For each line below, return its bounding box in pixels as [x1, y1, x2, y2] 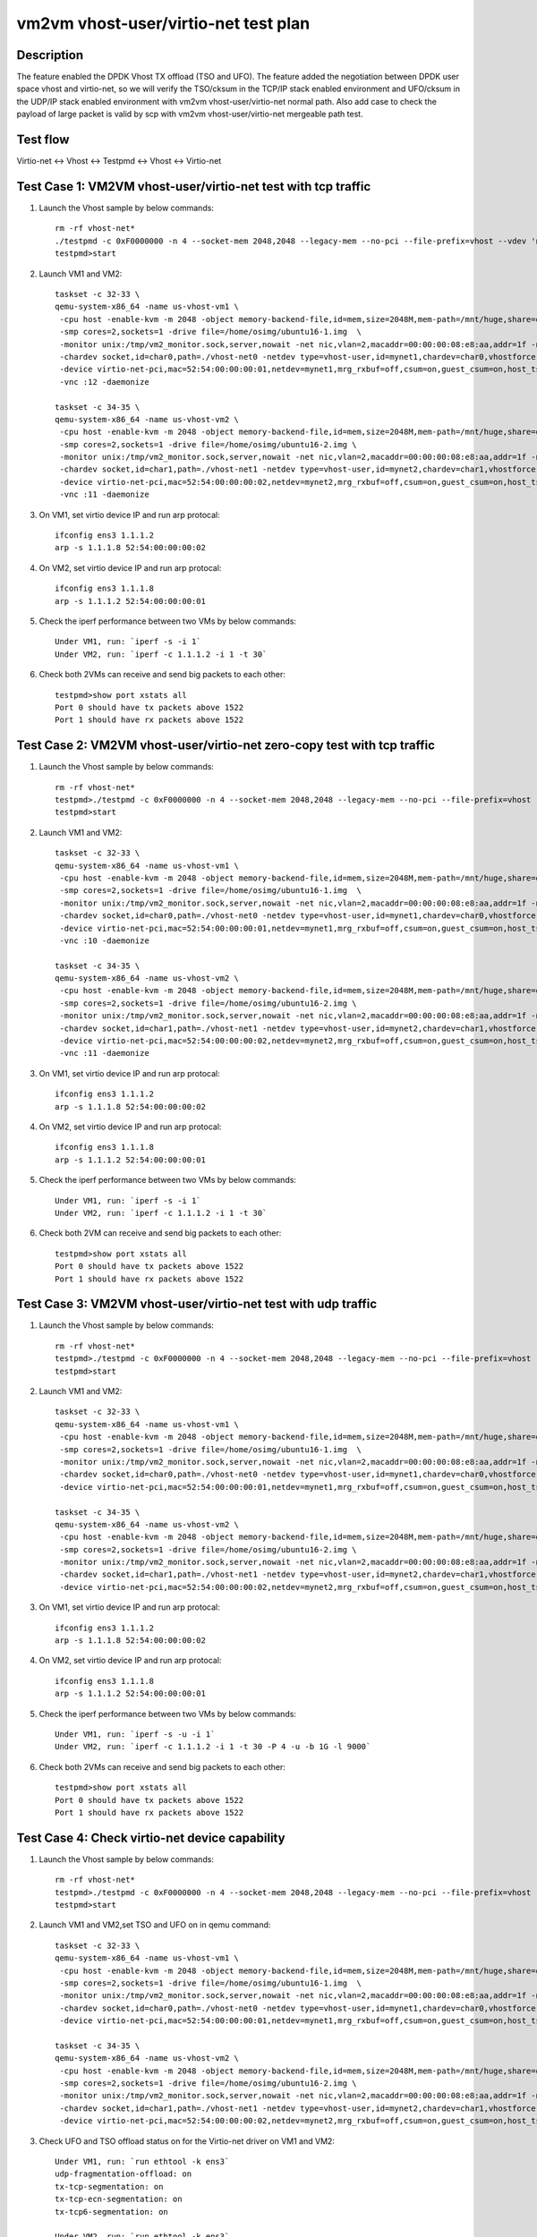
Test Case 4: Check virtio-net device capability [16, 1830, 286, 1845]
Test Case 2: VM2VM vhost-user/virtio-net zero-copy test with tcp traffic [16, 738, 436, 753]
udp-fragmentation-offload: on [55, 2169, 192, 2179]
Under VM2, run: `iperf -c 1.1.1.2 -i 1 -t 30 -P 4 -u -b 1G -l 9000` [55, 1741, 371, 1752]
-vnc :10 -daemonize [59, 935, 149, 946]
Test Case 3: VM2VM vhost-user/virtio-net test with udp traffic [16, 1297, 378, 1312]
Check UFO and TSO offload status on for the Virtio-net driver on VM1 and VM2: [38, 2135, 336, 2147]
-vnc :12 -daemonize [59, 377, 149, 387]
